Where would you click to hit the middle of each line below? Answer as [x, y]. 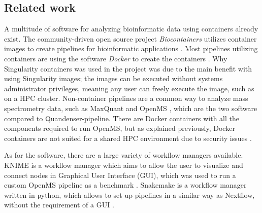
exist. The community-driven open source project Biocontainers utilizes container [130, 38]
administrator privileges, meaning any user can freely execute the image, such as [129, 88]
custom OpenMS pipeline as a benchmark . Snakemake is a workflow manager [125, 185]
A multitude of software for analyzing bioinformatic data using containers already [131, 29]
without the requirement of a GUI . [59, 205]
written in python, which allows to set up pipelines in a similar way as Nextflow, [129, 194]
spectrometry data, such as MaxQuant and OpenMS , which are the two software [131, 108]
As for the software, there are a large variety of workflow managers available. [124, 155]
